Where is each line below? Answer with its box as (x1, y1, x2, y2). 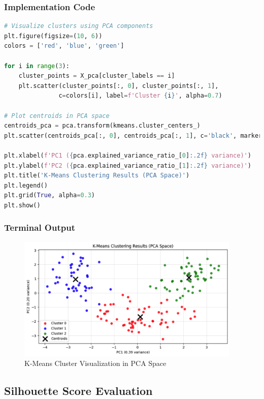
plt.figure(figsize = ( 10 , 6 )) (4, 32, 103, 40)
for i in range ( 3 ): (4, 62, 70, 70)
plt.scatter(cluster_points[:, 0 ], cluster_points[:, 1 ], (18, 82, 219, 89)
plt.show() (4, 201, 41, 209)
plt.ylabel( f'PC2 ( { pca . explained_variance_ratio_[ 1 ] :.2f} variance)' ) (4, 162, 251, 169)
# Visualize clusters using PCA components (4, 22, 153, 30)
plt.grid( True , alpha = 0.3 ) (4, 192, 95, 199)
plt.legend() (4, 181, 48, 189)
